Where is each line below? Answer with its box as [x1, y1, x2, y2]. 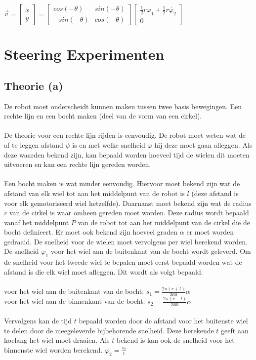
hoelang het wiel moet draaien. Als [4, 335, 110, 345]
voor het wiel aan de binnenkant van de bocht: [4, 296, 145, 306]
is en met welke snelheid [72, 139, 145, 150]
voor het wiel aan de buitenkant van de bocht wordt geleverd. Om [50, 246, 251, 256]
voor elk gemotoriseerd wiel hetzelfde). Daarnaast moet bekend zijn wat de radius [4, 198, 252, 208]
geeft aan [221, 325, 249, 335]
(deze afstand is [191, 188, 239, 198]
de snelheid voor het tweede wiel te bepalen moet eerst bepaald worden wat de [4, 257, 242, 267]
